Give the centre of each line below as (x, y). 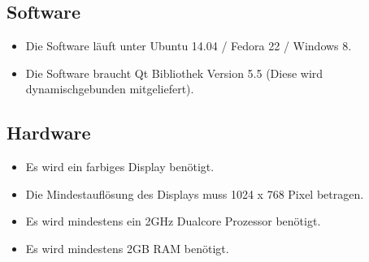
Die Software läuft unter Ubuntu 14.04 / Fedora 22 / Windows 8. (189, 46)
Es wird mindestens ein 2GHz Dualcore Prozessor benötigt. (173, 221)
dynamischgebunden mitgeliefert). (110, 89)
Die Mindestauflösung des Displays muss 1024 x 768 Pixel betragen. (195, 193)
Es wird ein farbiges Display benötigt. (120, 167)
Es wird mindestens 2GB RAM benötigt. (127, 248)
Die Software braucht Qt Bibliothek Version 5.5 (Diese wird (174, 73)
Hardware (49, 133)
